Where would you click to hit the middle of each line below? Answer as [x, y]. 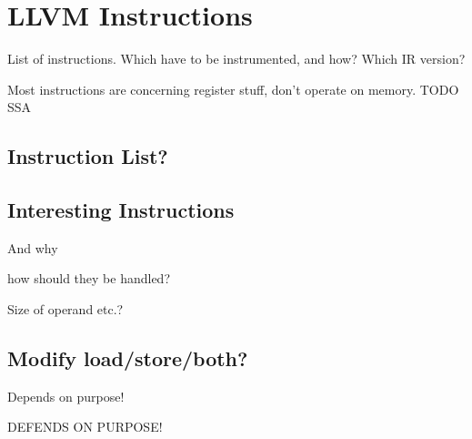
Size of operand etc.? [65, 309]
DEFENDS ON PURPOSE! [85, 427]
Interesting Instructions [121, 210]
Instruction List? [88, 156]
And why [33, 247]
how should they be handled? [89, 278]
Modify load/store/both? [128, 358]
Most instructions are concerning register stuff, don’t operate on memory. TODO [233, 89]
